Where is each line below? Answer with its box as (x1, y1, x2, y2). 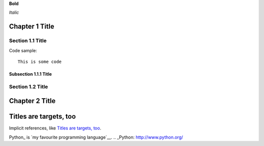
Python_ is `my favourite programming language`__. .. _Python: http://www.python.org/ (9, 134, 183, 140)
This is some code (18, 59, 62, 64)
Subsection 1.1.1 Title (9, 71, 52, 77)
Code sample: (9, 47, 37, 53)
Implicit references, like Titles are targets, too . (9, 125, 101, 131)
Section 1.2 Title (9, 83, 48, 90)
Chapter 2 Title (9, 97, 56, 105)
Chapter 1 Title (9, 22, 55, 31)
